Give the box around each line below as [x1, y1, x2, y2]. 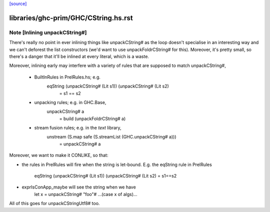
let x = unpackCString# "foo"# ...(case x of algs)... [34, 191, 137, 197]
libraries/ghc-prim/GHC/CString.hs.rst [9, 13, 133, 22]
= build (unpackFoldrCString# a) [59, 115, 126, 121]
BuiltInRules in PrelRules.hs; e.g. [34, 74, 101, 80]
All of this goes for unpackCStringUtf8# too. [9, 200, 100, 206]
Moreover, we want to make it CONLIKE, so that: [9, 152, 108, 158]
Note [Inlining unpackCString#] [9, 29, 87, 36]
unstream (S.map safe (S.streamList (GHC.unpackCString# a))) [46, 134, 177, 140]
